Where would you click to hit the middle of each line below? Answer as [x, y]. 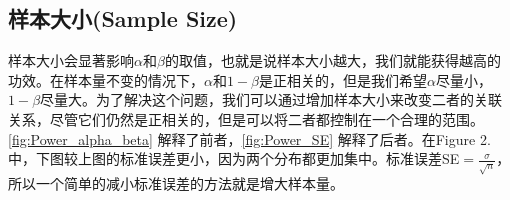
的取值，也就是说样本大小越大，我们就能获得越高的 [332, 60]
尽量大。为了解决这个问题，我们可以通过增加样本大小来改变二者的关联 [271, 99]
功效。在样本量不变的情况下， [106, 79]
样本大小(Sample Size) [123, 18]
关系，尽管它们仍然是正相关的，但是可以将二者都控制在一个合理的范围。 [246, 118]
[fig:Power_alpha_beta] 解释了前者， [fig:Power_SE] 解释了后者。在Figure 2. [249, 138]
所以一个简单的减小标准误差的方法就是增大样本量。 [176, 183]
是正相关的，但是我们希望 [343, 79]
